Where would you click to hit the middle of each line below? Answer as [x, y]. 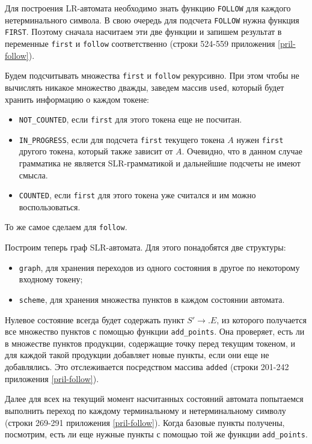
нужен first [260, 139]
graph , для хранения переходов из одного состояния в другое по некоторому [159, 267]
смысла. [33, 175]
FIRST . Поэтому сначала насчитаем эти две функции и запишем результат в [143, 32]
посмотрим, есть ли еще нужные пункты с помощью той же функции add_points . [156, 434]
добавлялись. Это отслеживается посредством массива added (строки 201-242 [147, 367]
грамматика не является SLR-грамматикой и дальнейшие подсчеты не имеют [160, 163]
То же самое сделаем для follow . [66, 227]
